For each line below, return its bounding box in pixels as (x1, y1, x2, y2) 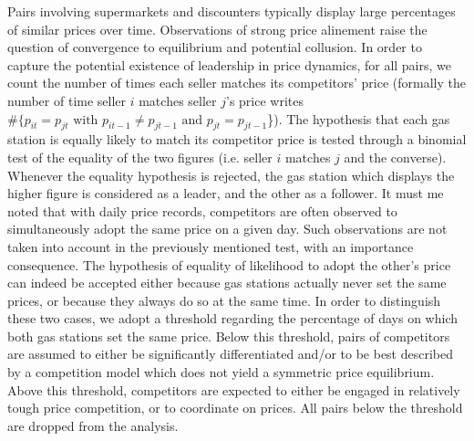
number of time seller (7, 90, 127, 110)
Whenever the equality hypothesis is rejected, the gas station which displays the (7, 165, 455, 184)
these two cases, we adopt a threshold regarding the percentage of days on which (7, 309, 458, 328)
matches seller (139, 90, 217, 110)
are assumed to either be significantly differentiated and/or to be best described (7, 344, 454, 363)
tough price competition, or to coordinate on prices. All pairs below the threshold (7, 398, 463, 417)
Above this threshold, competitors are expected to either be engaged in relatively (7, 380, 460, 399)
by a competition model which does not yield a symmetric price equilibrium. (7, 362, 435, 382)
